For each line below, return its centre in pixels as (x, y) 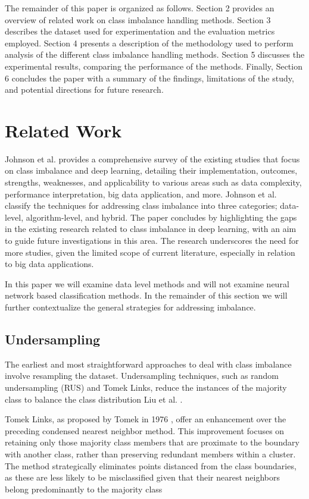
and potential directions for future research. (84, 90)
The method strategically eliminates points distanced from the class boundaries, (151, 465)
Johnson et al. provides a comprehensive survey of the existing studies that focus (152, 159)
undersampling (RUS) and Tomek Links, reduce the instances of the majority (146, 387)
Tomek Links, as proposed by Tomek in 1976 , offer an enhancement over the (146, 419)
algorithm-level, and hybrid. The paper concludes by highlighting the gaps (161, 217)
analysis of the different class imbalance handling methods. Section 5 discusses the (155, 54)
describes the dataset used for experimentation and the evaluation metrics (140, 31)
